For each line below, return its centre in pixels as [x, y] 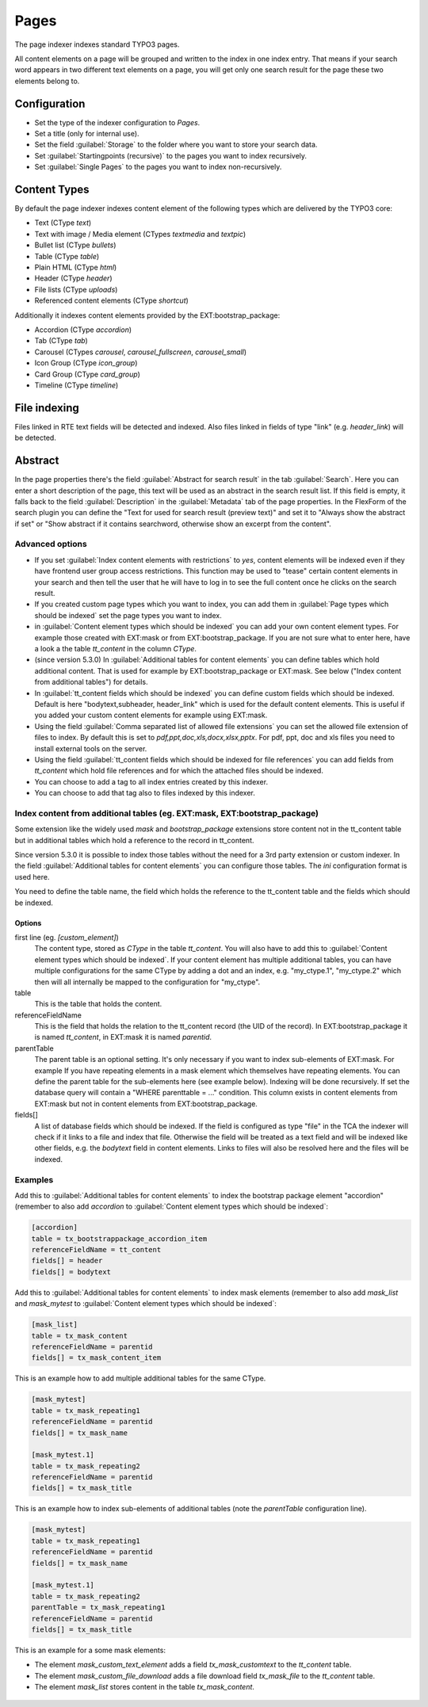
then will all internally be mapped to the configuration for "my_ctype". [147, 982]
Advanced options [51, 544]
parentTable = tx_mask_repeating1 [98, 1608]
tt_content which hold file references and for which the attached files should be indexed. [179, 771]
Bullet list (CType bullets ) [75, 245]
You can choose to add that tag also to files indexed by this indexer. [145, 793]
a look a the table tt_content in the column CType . [116, 648]
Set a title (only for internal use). [87, 134]
